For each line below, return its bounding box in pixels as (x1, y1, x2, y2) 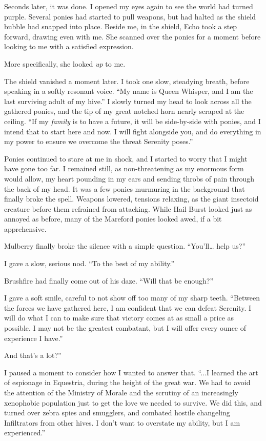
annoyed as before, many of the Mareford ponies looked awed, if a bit (4, 213, 222, 224)
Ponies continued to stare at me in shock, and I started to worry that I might (4, 153, 248, 164)
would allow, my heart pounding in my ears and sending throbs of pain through (4, 173, 255, 184)
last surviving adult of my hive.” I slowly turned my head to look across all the (4, 95, 252, 106)
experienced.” (4, 427, 46, 438)
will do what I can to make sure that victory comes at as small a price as (4, 312, 234, 323)
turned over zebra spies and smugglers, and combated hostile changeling (4, 407, 230, 418)
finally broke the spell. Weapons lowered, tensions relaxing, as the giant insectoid (4, 193, 259, 204)
